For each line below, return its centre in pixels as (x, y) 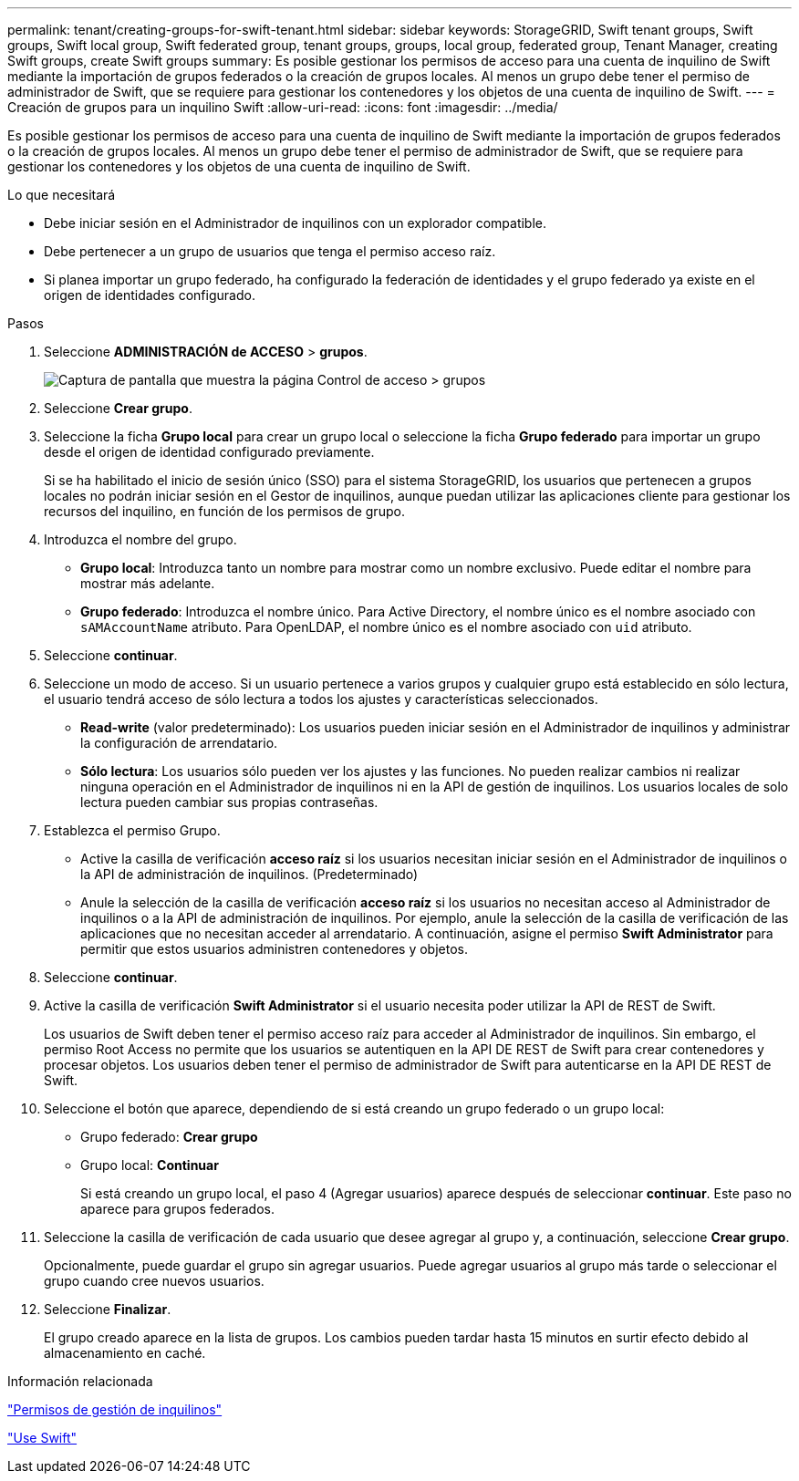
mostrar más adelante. (148, 583)
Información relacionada (80, 1381)
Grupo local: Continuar (150, 1165)
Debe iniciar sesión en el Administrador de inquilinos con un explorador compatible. (296, 223)
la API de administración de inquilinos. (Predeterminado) (249, 874)
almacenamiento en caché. (125, 1353)
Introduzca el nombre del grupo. (140, 539)
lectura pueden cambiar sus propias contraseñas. (229, 802)
